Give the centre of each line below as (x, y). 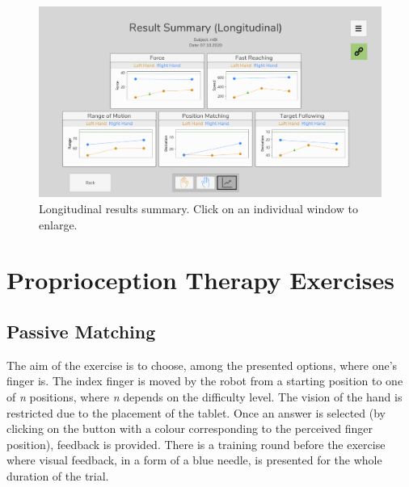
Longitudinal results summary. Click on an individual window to (198, 209)
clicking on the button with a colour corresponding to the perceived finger (190, 428)
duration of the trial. (58, 475)
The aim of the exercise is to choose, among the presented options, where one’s (202, 365)
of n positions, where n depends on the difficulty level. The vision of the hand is (204, 396)
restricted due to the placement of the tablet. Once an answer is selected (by (196, 412)
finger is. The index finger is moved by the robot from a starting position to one (205, 381)
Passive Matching (81, 331)
